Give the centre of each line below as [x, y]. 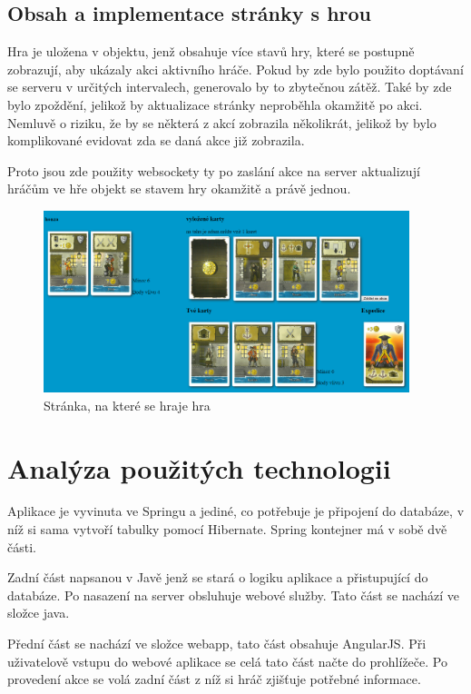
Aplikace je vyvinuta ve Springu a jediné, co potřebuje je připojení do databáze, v [236, 511]
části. [22, 546]
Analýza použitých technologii [199, 467]
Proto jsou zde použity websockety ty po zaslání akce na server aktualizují [214, 170]
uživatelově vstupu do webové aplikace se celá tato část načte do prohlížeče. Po [227, 661]
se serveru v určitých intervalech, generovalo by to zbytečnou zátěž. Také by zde [230, 87]
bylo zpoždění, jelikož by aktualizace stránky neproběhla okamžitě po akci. [215, 104]
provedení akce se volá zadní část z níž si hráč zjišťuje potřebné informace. [214, 679]
